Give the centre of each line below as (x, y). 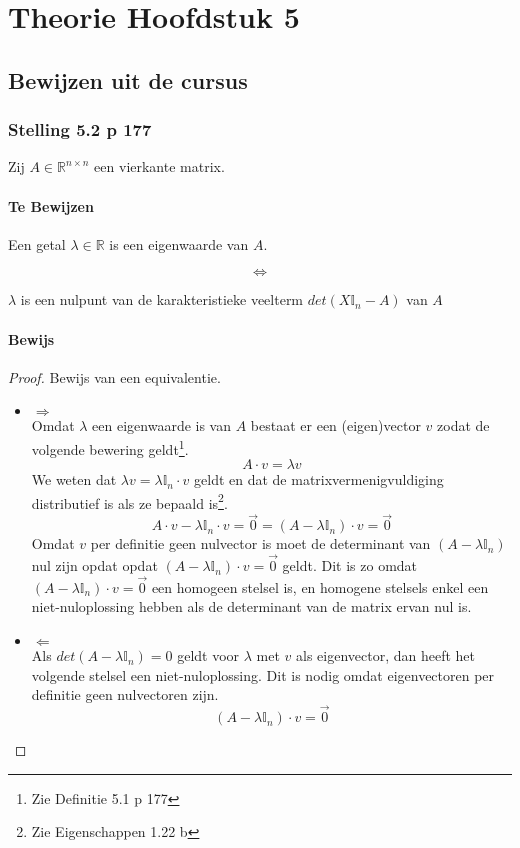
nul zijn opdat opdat (94, 565)
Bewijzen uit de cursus (128, 79)
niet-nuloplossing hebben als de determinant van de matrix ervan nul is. (251, 606)
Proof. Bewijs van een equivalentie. (114, 376)
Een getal (37, 243)
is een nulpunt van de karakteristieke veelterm (162, 299)
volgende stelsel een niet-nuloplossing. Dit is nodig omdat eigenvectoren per (263, 674)
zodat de (463, 425)
